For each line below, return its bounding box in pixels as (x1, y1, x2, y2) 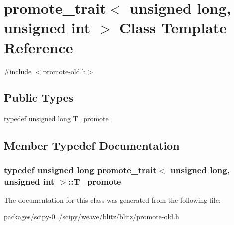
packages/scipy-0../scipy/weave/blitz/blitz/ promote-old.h (4, 211, 179, 222)
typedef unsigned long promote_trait (4, 163, 157, 176)
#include (4, 66, 32, 76)
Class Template (119, 17, 227, 38)
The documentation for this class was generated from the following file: (4, 194, 221, 205)
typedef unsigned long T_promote (4, 113, 109, 124)
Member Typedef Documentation (4, 138, 180, 153)
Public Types (4, 90, 74, 105)
